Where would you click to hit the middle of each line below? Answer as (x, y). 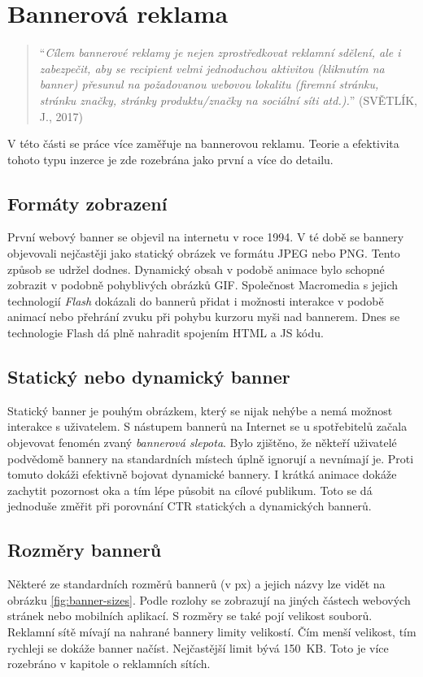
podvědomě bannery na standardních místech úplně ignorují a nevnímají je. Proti (211, 458)
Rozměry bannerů (85, 550)
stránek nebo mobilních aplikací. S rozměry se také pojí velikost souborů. (190, 616)
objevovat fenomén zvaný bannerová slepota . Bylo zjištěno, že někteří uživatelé (202, 443)
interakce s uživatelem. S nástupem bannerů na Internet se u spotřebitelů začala (207, 426)
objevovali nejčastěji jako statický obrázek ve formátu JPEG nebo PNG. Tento (204, 253)
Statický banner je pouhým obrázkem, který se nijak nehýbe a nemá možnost (200, 410)
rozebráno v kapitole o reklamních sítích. (109, 664)
